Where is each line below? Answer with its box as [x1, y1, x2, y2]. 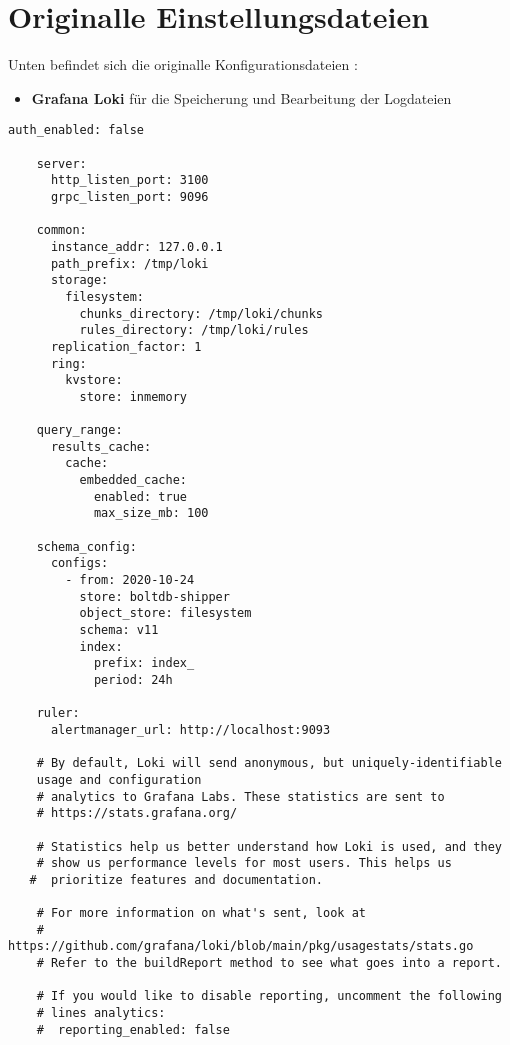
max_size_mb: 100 [93, 506, 209, 521]
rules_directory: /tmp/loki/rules [79, 323, 309, 338]
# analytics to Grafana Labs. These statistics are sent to [36, 789, 445, 804]
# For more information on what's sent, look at [36, 906, 366, 921]
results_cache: [50, 439, 152, 454]
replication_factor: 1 [50, 339, 202, 354]
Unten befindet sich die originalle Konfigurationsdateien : [8, 54, 358, 75]
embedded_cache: [79, 473, 187, 488]
